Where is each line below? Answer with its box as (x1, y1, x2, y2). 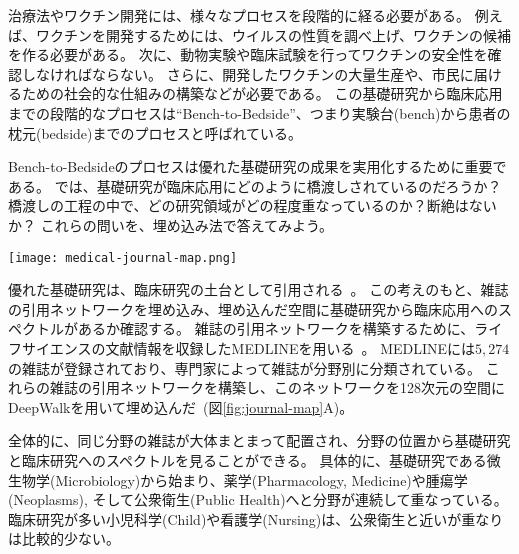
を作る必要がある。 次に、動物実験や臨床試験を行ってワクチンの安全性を (8, 44, 488, 65)
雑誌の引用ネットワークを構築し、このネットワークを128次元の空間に (49, 377, 505, 398)
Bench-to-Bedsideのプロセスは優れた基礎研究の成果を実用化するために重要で (8, 156, 507, 177)
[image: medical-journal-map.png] (8, 250, 238, 265)
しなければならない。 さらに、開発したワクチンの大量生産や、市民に (21, 63, 474, 84)
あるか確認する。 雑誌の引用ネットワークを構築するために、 (77, 318, 475, 339)
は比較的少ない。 (8, 528, 120, 549)
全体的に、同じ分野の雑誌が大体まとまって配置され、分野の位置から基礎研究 (8, 430, 511, 451)
